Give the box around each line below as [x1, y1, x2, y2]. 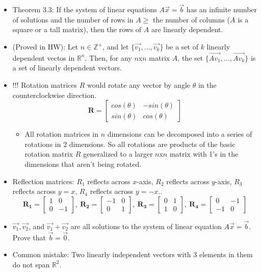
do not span [12, 259, 50, 269]
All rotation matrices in [24, 129, 99, 139]
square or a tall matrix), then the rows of [12, 24, 142, 35]
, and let [102, 41, 129, 52]
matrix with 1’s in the [169, 148, 239, 159]
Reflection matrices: [12, 176, 74, 186]
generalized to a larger [83, 148, 153, 159]
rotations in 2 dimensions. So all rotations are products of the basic [24, 138, 236, 149]
